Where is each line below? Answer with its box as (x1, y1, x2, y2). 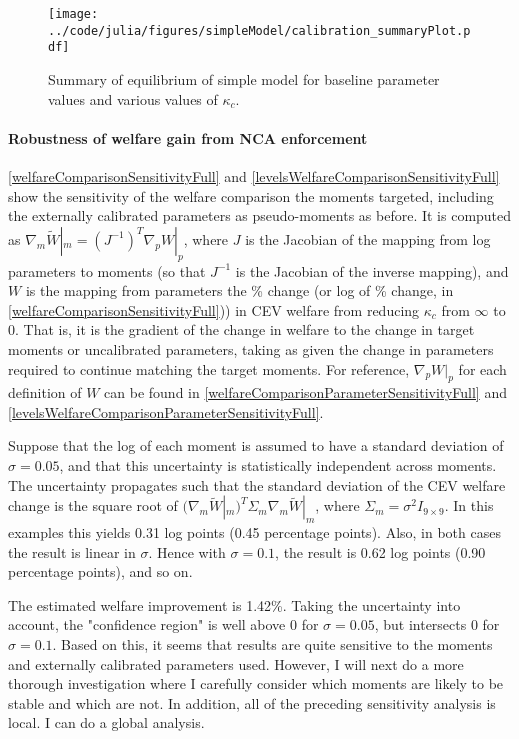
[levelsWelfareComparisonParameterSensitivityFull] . (8, 401, 324, 422)
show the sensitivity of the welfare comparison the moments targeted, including (8, 185, 494, 206)
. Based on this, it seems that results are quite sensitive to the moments (52, 634, 493, 655)
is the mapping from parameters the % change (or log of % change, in (25, 280, 454, 301)
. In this (444, 495, 494, 516)
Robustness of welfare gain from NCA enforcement (8, 127, 368, 148)
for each (458, 358, 507, 379)
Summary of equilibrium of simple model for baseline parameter (48, 68, 440, 89)
